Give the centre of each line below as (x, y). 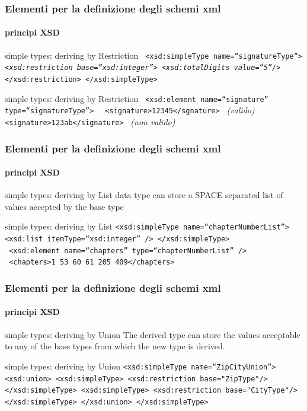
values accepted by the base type (64, 206)
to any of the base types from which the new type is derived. (115, 346)
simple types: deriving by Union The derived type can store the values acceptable (153, 334)
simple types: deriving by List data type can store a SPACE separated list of (144, 195)
